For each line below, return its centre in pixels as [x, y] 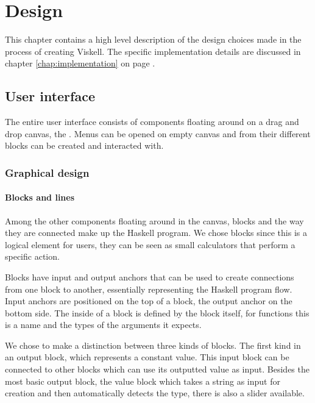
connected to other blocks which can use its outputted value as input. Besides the [157, 369]
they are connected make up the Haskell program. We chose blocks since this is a [156, 233]
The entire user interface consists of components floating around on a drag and [152, 122]
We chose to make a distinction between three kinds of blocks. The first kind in [153, 345]
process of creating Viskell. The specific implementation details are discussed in [153, 51]
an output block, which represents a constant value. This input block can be [147, 357]
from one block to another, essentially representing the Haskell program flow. [149, 289]
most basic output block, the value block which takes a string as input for [143, 381]
